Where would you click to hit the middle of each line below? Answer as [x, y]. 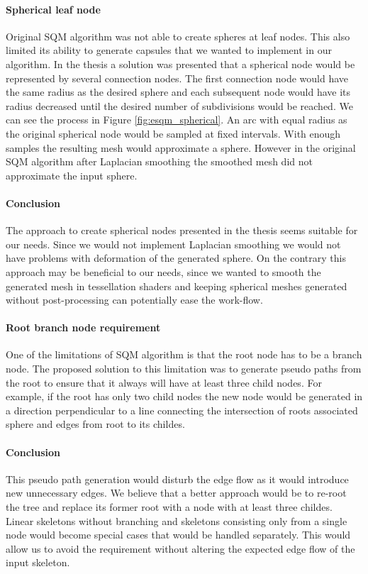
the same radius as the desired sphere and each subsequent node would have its [178, 92]
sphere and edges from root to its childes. [95, 424]
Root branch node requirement [83, 327]
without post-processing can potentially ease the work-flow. [134, 300]
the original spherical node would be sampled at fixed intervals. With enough [173, 133]
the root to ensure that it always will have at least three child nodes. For [164, 382]
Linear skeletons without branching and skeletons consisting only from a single [177, 520]
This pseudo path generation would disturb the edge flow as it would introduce [177, 479]
